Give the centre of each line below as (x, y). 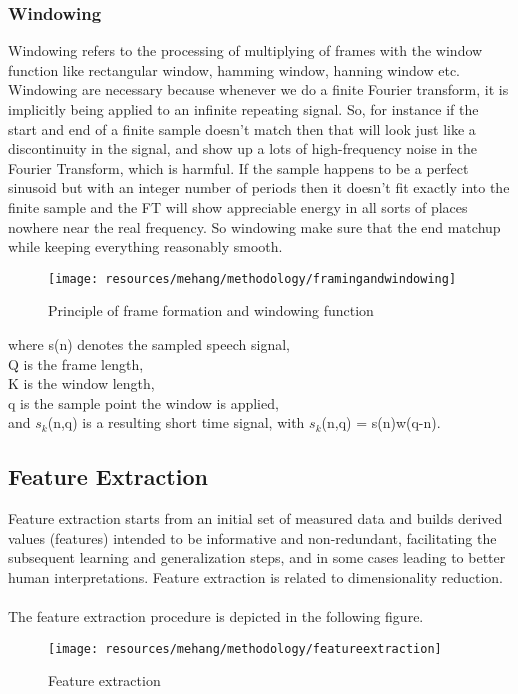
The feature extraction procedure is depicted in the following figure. (216, 616)
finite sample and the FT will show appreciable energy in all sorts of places (238, 206)
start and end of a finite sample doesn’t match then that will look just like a (242, 128)
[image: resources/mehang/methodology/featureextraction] (245, 648)
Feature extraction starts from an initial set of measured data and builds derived (255, 518)
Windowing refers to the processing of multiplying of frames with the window (245, 50)
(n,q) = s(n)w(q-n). (381, 422)
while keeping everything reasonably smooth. (145, 246)
